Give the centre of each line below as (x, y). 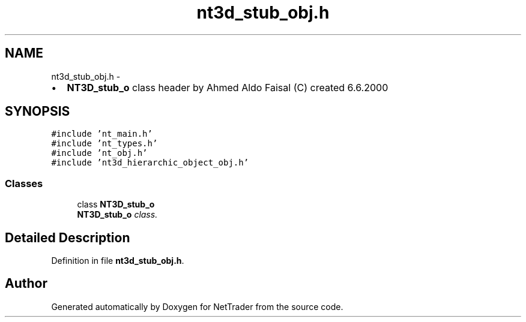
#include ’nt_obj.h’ (99, 153)
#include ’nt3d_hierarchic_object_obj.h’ (150, 163)
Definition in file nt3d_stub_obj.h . (118, 261)
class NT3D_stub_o (116, 204)
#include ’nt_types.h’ (104, 144)
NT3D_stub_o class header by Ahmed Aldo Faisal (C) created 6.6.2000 (228, 87)
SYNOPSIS (38, 112)
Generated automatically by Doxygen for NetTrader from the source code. (197, 306)
